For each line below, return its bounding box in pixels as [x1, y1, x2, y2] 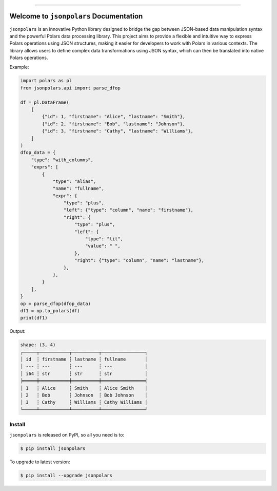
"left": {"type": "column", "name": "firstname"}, [63, 207, 194, 213]
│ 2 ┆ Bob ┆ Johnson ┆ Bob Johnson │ [20, 392, 148, 398]
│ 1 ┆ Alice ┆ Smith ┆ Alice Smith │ [20, 385, 148, 391]
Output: [9, 328, 26, 334]
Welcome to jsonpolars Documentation [9, 12, 143, 21]
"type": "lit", [85, 236, 123, 242]
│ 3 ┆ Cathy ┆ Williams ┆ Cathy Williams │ [20, 400, 148, 405]
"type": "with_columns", [31, 157, 94, 163]
